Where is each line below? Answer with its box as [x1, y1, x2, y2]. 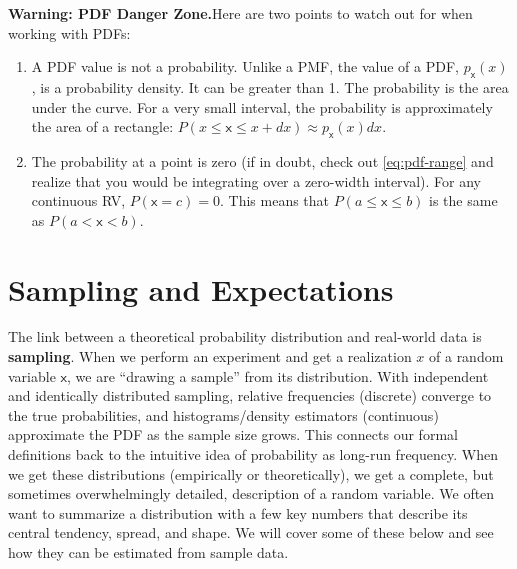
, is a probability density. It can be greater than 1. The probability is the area [31, 76, 509, 97]
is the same [429, 190, 498, 211]
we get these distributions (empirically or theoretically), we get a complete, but [8, 463, 494, 484]
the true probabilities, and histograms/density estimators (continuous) [8, 404, 439, 425]
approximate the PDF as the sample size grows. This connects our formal [8, 424, 458, 445]
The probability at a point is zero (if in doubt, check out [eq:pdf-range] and [31, 150, 494, 171]
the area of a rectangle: [31, 116, 174, 137]
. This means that [220, 190, 330, 211]
